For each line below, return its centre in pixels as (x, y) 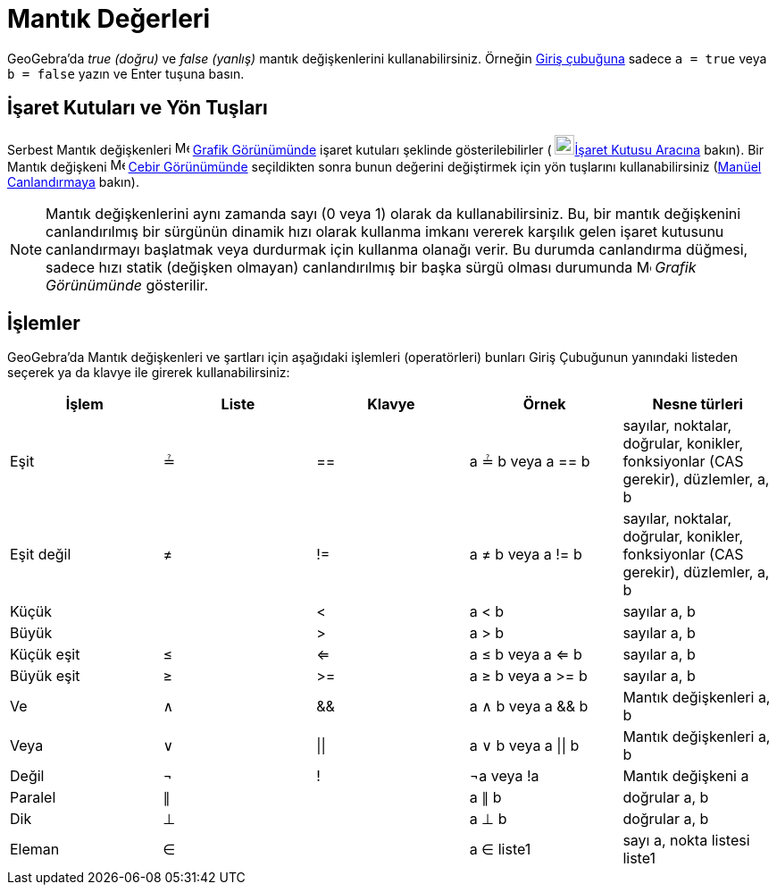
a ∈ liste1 (500, 850)
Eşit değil (41, 555)
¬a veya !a (504, 776)
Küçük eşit (45, 655)
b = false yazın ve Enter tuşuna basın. (126, 73)
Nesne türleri (698, 404)
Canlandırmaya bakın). (73, 181)
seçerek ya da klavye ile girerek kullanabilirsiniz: (149, 373)
